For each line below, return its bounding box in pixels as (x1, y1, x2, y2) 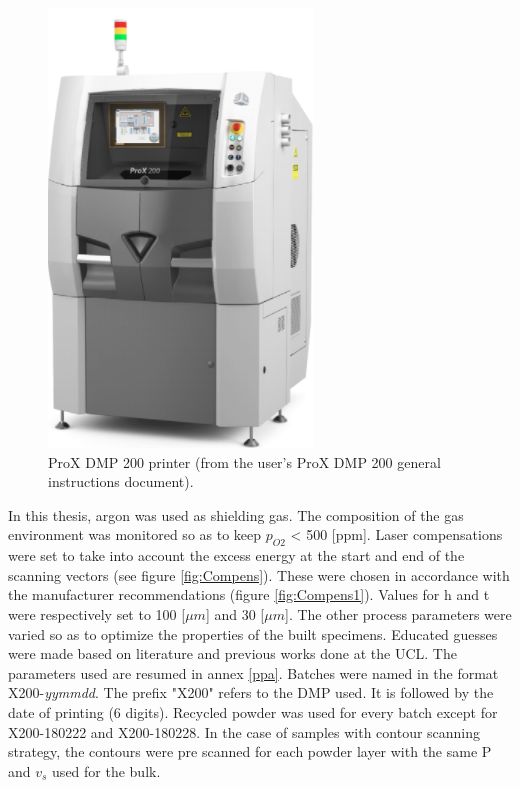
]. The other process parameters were (284, 603, 512, 624)
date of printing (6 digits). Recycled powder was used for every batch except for (8, 701, 498, 722)
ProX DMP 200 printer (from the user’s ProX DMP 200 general (48, 451, 441, 472)
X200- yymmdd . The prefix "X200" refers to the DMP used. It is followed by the (8, 682, 494, 703)
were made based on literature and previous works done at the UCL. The (8, 643, 457, 664)
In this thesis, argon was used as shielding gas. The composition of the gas (8, 504, 464, 525)
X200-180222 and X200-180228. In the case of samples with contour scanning (8, 721, 481, 742)
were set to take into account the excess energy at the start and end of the (8, 545, 465, 566)
